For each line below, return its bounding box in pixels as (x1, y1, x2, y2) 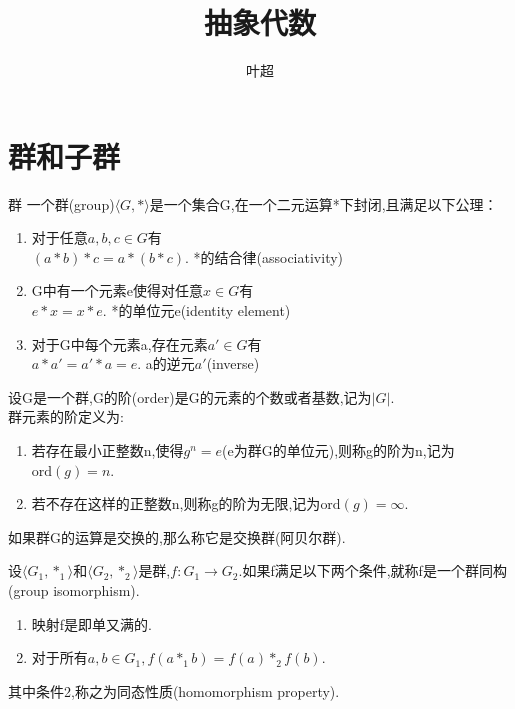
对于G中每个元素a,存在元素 (31, 333, 208, 354)
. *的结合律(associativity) (184, 246, 344, 267)
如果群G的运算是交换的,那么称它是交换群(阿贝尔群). (8, 526, 346, 547)
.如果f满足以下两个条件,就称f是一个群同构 (238, 560, 507, 581)
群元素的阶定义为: (8, 406, 124, 427)
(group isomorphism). (8, 579, 140, 600)
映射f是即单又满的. (31, 613, 152, 634)
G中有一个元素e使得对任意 (31, 280, 204, 301)
